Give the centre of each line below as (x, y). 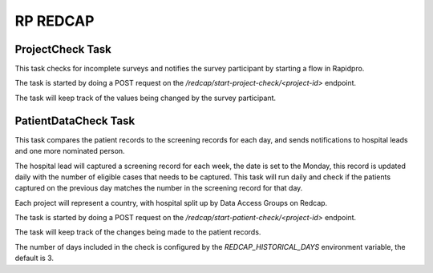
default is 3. (34, 258)
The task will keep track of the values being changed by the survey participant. (146, 98)
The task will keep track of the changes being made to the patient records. (138, 232)
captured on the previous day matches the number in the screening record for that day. (159, 188)
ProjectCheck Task (63, 49)
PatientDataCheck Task (75, 120)
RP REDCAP (55, 21)
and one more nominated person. (70, 151)
